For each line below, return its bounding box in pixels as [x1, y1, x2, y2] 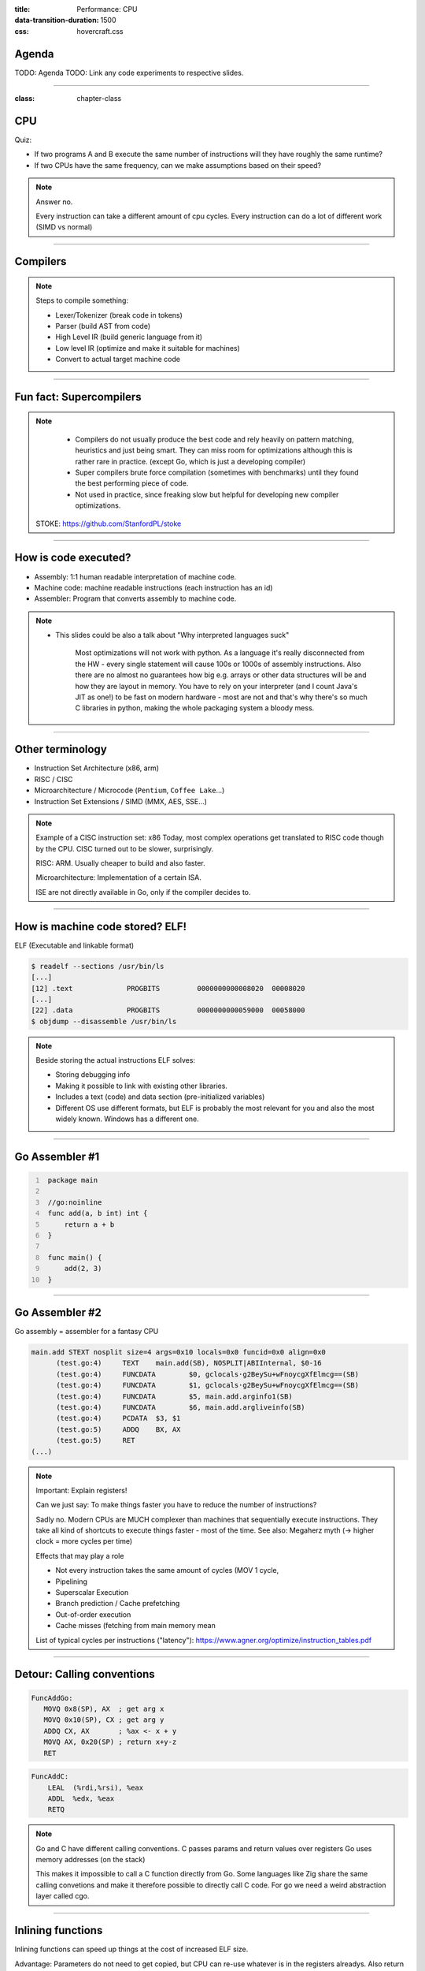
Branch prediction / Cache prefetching [55, 1599, 180, 1608]
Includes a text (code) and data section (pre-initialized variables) [55, 1092, 265, 1101]
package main [47, 1176, 98, 1185]
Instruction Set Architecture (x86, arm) [34, 763, 160, 773]
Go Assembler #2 [14, 1306, 102, 1319]
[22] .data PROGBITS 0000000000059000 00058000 [31, 1006, 305, 1015]
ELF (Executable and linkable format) [14, 941, 135, 950]
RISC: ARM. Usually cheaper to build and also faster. [35, 859, 205, 868]
